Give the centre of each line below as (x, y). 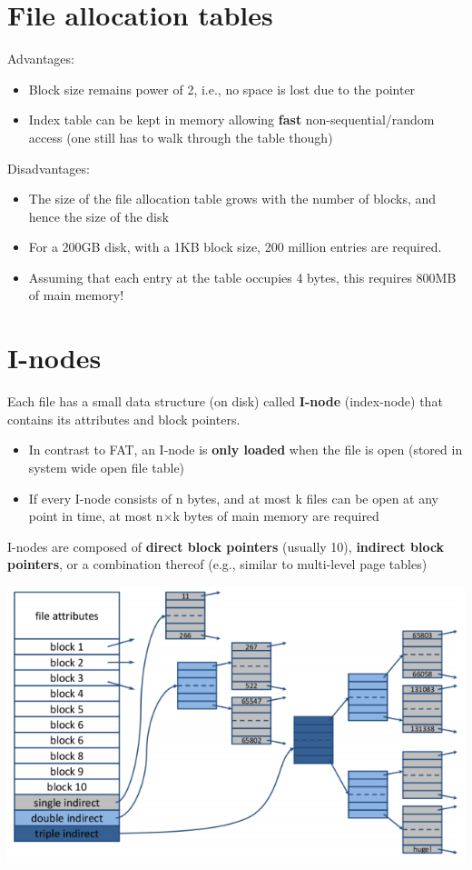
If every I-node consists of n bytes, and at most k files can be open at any (233, 498)
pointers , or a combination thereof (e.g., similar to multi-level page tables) (217, 564)
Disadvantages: (49, 168)
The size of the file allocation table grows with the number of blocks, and (232, 199)
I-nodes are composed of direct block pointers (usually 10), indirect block (226, 546)
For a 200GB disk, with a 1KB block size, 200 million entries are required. (235, 247)
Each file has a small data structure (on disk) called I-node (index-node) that (225, 401)
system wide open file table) (107, 467)
